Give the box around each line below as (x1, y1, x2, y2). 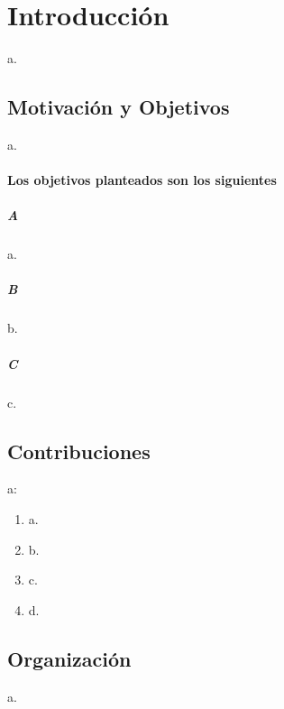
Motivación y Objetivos (7, 93, 230, 121)
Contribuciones (7, 437, 151, 465)
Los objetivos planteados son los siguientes (7, 170, 277, 189)
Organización (7, 644, 132, 672)
